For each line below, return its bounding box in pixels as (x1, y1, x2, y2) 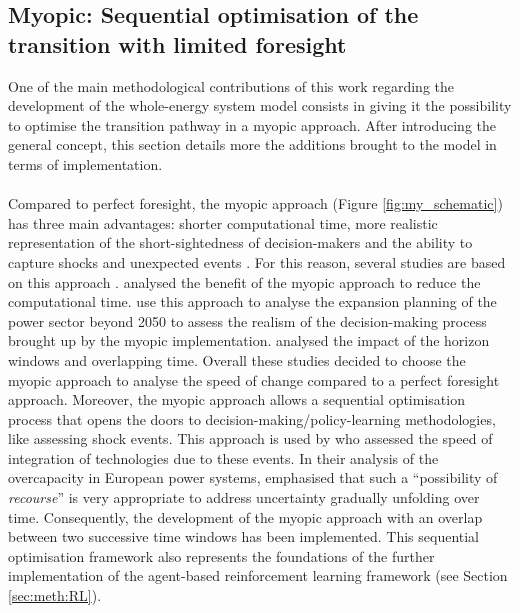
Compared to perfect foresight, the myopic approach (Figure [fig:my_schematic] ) (8, 193, 503, 214)
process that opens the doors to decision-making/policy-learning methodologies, (8, 408, 496, 429)
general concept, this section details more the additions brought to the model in (8, 134, 497, 155)
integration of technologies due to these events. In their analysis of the (8, 447, 439, 468)
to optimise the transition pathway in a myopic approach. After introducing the (8, 114, 497, 135)
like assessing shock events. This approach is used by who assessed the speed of (8, 428, 493, 449)
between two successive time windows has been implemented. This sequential (8, 526, 480, 547)
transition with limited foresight (8, 28, 347, 59)
